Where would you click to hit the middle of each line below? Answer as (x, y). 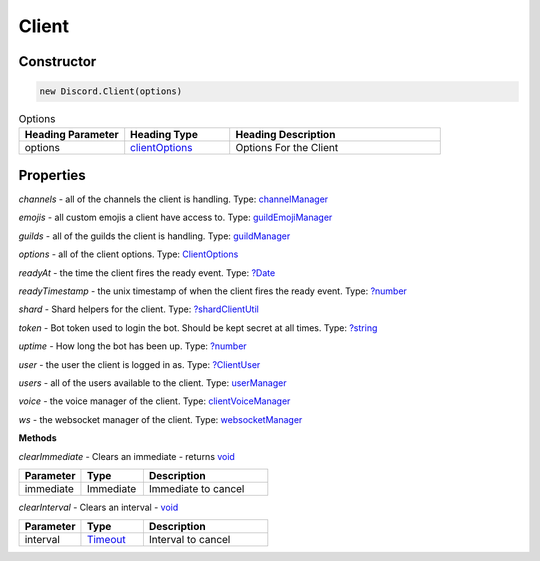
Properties (52, 175)
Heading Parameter (71, 134)
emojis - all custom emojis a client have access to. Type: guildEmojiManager (175, 217)
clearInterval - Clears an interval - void (98, 507)
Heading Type (164, 134)
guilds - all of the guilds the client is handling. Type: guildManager (154, 236)
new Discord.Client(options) (111, 91)
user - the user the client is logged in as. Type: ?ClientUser (139, 364)
